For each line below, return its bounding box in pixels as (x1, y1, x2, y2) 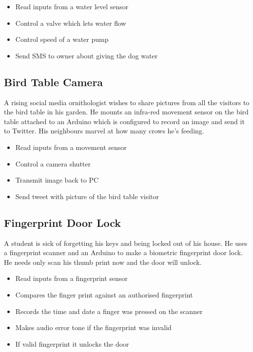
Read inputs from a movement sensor (15, 142, 127, 152)
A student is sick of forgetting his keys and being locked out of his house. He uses (4, 238, 248, 248)
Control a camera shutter (15, 158, 91, 168)
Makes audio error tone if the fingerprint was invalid (15, 322, 172, 333)
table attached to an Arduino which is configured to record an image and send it (4, 116, 245, 126)
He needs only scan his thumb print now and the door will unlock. (4, 257, 202, 267)
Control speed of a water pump (15, 34, 109, 44)
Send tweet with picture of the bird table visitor (15, 191, 159, 201)
